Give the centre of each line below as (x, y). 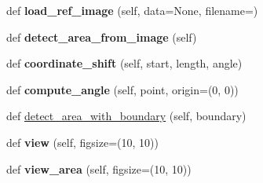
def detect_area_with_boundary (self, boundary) (126, 116)
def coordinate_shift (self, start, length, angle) (124, 63)
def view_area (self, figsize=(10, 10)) (99, 168)
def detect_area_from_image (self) (102, 37)
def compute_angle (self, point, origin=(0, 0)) (122, 89)
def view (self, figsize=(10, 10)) (82, 142)
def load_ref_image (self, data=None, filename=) (132, 10)
